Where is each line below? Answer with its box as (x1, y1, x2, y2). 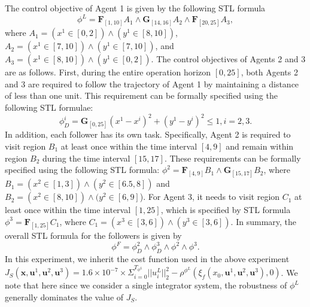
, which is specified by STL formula (160, 203, 291, 216)
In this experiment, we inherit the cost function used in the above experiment (5, 252, 290, 265)
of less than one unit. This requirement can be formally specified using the (5, 89, 278, 102)
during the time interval (42, 151, 130, 164)
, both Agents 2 (241, 66, 298, 78)
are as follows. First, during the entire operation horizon (5, 66, 211, 78)
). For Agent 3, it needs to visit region (139, 190, 280, 203)
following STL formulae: (5, 101, 93, 114)
